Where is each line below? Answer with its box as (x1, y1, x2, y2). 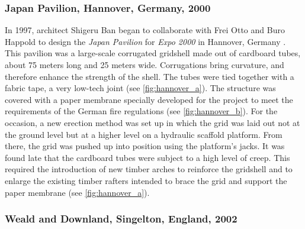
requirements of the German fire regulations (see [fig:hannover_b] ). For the (5, 105, 278, 117)
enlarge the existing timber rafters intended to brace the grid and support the (5, 174, 287, 186)
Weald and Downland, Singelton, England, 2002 (5, 211, 237, 226)
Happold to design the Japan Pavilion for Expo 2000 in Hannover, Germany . (5, 35, 286, 47)
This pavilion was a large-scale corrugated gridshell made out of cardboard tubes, (5, 47, 301, 59)
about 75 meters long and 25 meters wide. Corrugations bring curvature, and (5, 59, 284, 70)
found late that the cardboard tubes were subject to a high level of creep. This (5, 151, 290, 163)
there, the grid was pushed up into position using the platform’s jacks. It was (5, 140, 285, 152)
